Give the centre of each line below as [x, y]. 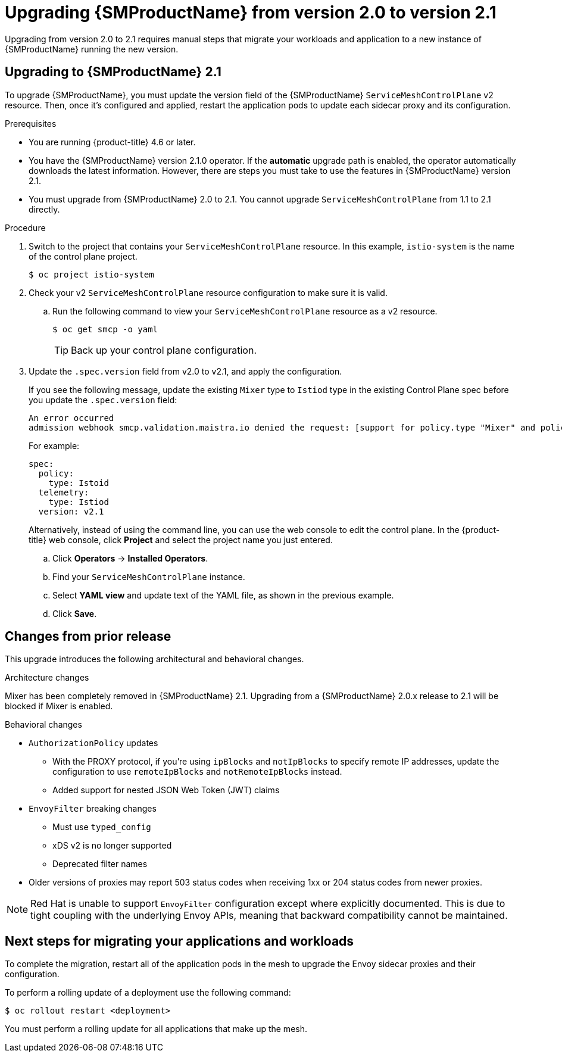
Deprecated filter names [100, 864]
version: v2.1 [71, 511]
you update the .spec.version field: [103, 400]
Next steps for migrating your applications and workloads [179, 941]
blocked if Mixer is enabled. [59, 706]
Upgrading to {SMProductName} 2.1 [113, 72]
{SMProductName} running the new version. [92, 49]
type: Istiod [79, 502]
